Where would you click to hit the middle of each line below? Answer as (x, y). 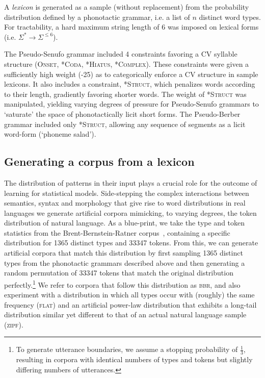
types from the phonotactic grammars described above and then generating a (125, 262)
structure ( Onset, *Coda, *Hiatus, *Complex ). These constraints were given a (127, 64)
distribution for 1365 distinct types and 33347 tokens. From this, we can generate (131, 243)
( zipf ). (14, 324)
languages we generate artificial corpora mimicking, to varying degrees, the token (130, 212)
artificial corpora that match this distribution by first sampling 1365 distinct (124, 253)
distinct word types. (230, 17)
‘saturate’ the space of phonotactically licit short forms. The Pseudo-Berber (122, 114)
